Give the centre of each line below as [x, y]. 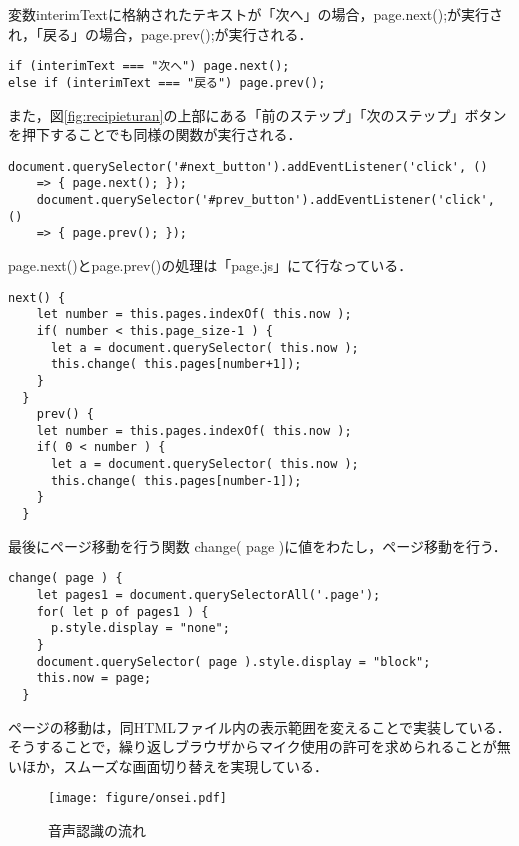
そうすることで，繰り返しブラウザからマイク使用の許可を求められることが [252, 746]
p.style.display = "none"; [140, 628]
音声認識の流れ [97, 830]
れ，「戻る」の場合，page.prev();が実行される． [160, 33]
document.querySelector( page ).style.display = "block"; [233, 661]
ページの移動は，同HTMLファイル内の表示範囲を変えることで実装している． [259, 726]
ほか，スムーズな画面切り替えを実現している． [175, 765]
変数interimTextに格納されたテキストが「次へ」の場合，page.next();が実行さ [256, 14]
